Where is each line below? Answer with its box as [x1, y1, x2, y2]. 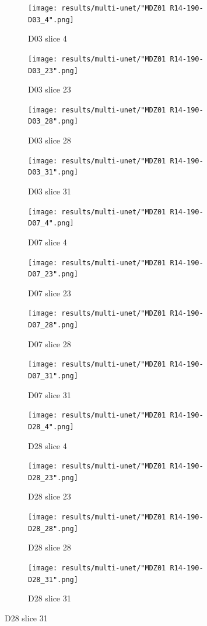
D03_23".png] [28, 66, 78, 75]
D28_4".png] [28, 422, 74, 431]
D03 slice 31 [28, 185, 71, 197]
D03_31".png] [28, 168, 78, 177]
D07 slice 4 [28, 235, 67, 248]
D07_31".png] [28, 372, 78, 380]
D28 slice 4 [28, 439, 67, 451]
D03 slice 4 [28, 32, 67, 45]
